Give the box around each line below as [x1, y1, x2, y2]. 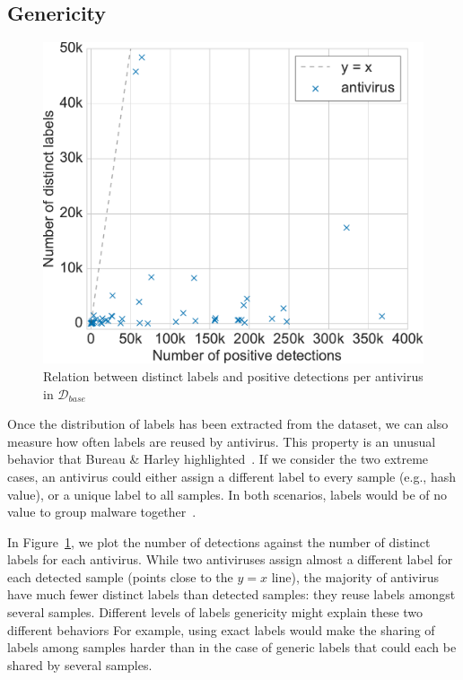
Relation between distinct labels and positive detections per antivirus [43, 366, 424, 385]
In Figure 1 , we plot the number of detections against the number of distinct [7, 532, 431, 551]
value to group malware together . [7, 502, 197, 521]
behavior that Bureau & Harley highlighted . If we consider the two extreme [7, 449, 429, 468]
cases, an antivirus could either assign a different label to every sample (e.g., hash [7, 466, 456, 485]
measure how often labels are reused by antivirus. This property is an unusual [7, 432, 436, 450]
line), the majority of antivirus [271, 567, 440, 586]
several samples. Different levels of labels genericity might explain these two [7, 603, 424, 622]
